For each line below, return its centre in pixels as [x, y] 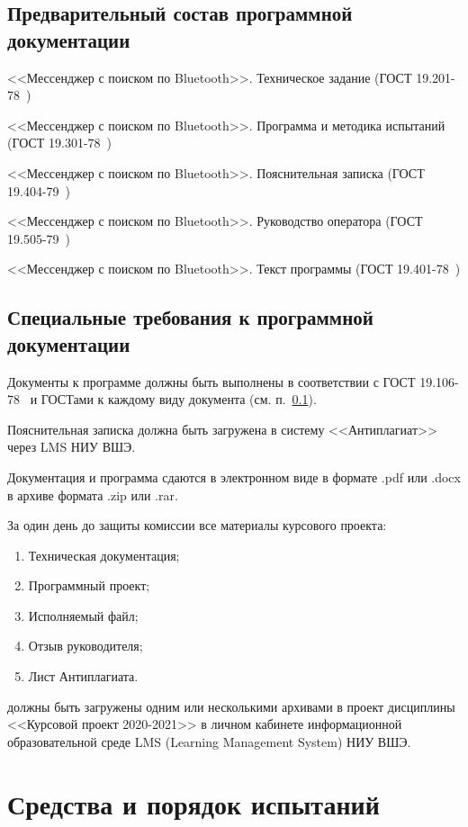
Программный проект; [89, 585]
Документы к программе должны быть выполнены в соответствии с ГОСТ [211, 381]
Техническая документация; [104, 555]
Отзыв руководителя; [85, 646]
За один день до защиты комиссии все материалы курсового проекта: [197, 525]
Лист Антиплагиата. [83, 676]
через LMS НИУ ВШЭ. [72, 447]
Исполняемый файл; [83, 615]
